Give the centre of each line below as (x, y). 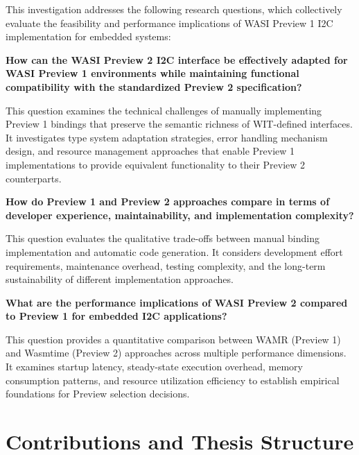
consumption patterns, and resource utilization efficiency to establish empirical (173, 380)
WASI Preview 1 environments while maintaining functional (152, 73)
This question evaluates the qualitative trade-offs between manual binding (163, 238)
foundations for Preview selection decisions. (98, 394)
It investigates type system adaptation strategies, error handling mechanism (167, 137)
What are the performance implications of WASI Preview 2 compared (177, 302)
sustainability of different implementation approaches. (120, 279)
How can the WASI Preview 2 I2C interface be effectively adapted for (177, 59)
